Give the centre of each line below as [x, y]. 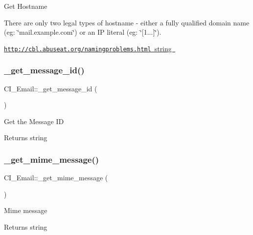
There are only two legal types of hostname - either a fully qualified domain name [127, 22]
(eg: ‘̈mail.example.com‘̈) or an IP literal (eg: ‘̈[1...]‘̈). [83, 32]
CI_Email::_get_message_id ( [51, 88]
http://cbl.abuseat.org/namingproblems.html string [88, 48]
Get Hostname [26, 6]
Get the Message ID [34, 121]
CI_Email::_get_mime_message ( [56, 178]
